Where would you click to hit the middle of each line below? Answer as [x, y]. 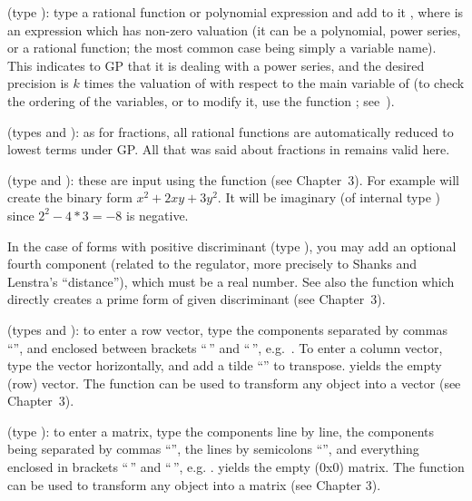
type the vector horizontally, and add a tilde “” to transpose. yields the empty [225, 365]
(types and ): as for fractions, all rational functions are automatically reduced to [231, 131]
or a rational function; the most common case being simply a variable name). [222, 48]
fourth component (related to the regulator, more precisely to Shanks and [212, 264]
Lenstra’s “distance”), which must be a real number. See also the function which [231, 281]
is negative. [157, 215]
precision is [38, 83]
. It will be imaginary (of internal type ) [329, 197]
